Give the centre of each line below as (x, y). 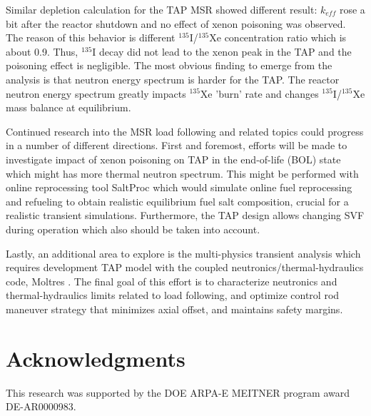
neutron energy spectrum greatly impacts (96, 93)
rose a (352, 9)
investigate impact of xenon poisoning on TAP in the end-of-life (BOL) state (173, 159)
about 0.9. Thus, (42, 51)
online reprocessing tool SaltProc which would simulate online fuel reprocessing (179, 187)
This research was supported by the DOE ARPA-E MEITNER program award (178, 392)
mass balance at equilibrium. (68, 107)
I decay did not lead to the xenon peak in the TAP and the (222, 51)
